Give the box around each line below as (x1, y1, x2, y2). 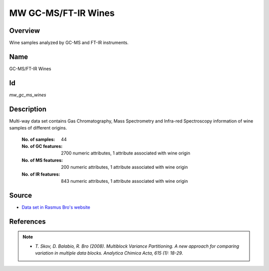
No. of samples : (21, 136, 55, 142)
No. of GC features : (21, 143, 63, 149)
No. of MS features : (21, 157, 63, 163)
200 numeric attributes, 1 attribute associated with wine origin (61, 164, 188, 170)
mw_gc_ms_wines (9, 92, 47, 98)
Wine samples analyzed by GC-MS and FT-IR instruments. (9, 40, 129, 46)
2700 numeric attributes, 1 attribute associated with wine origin (61, 150, 190, 156)
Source (9, 191, 32, 199)
